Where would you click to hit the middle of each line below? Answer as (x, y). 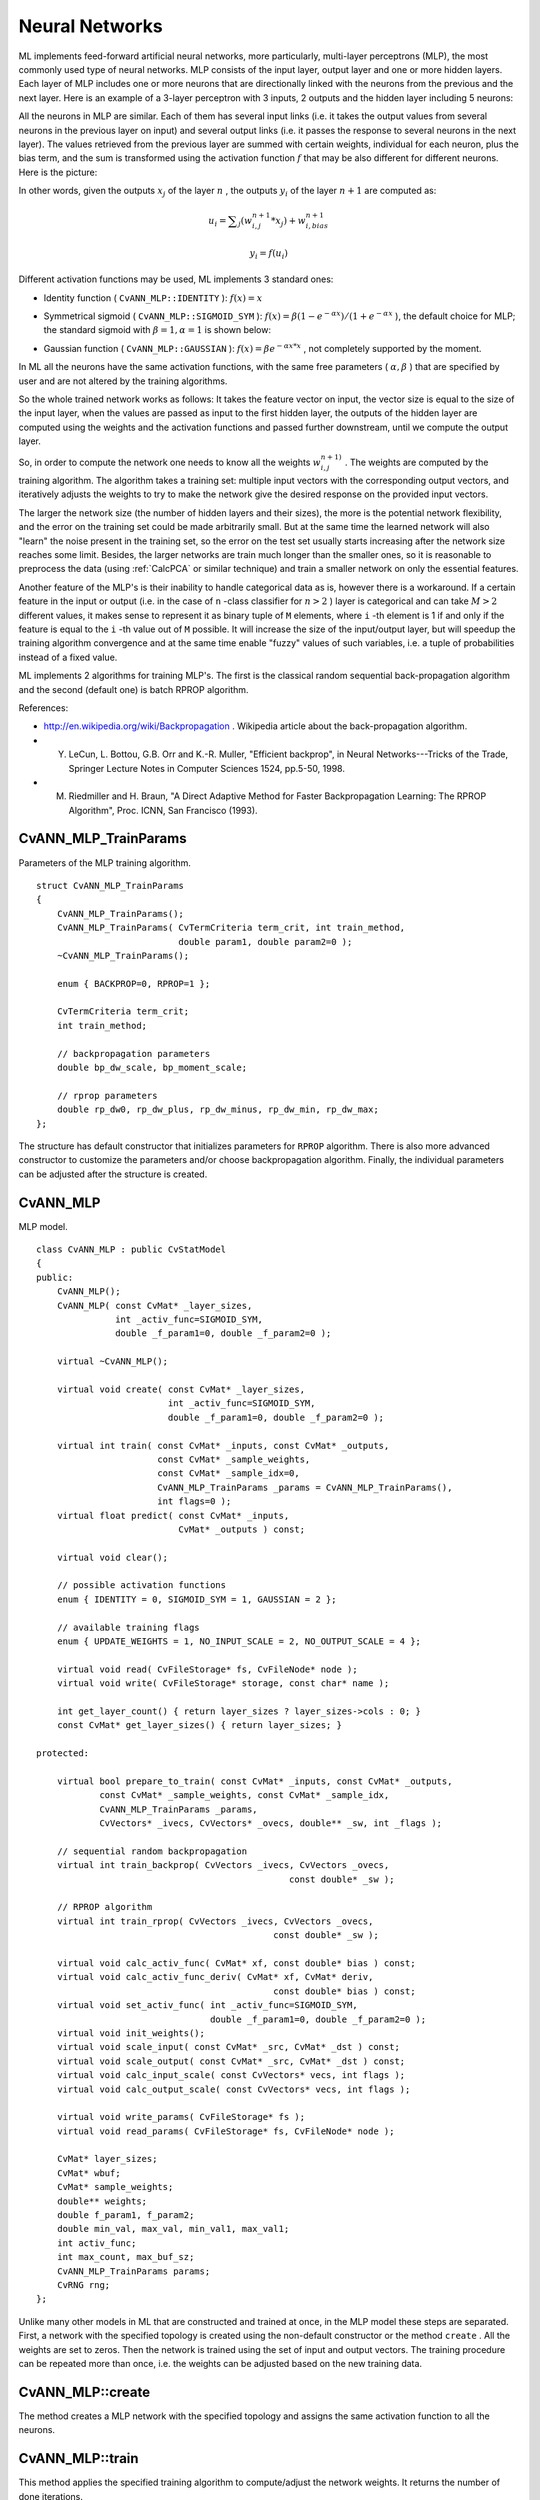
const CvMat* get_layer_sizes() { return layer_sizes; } (199, 1725)
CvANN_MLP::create (84, 2391)
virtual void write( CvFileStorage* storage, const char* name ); (223, 1683)
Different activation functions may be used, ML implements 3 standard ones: (176, 279)
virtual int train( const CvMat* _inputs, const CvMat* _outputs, (223, 1445)
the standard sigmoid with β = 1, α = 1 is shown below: (157, 330)
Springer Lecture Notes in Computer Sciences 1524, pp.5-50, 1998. (206, 768)
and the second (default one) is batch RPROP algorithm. (133, 689)
